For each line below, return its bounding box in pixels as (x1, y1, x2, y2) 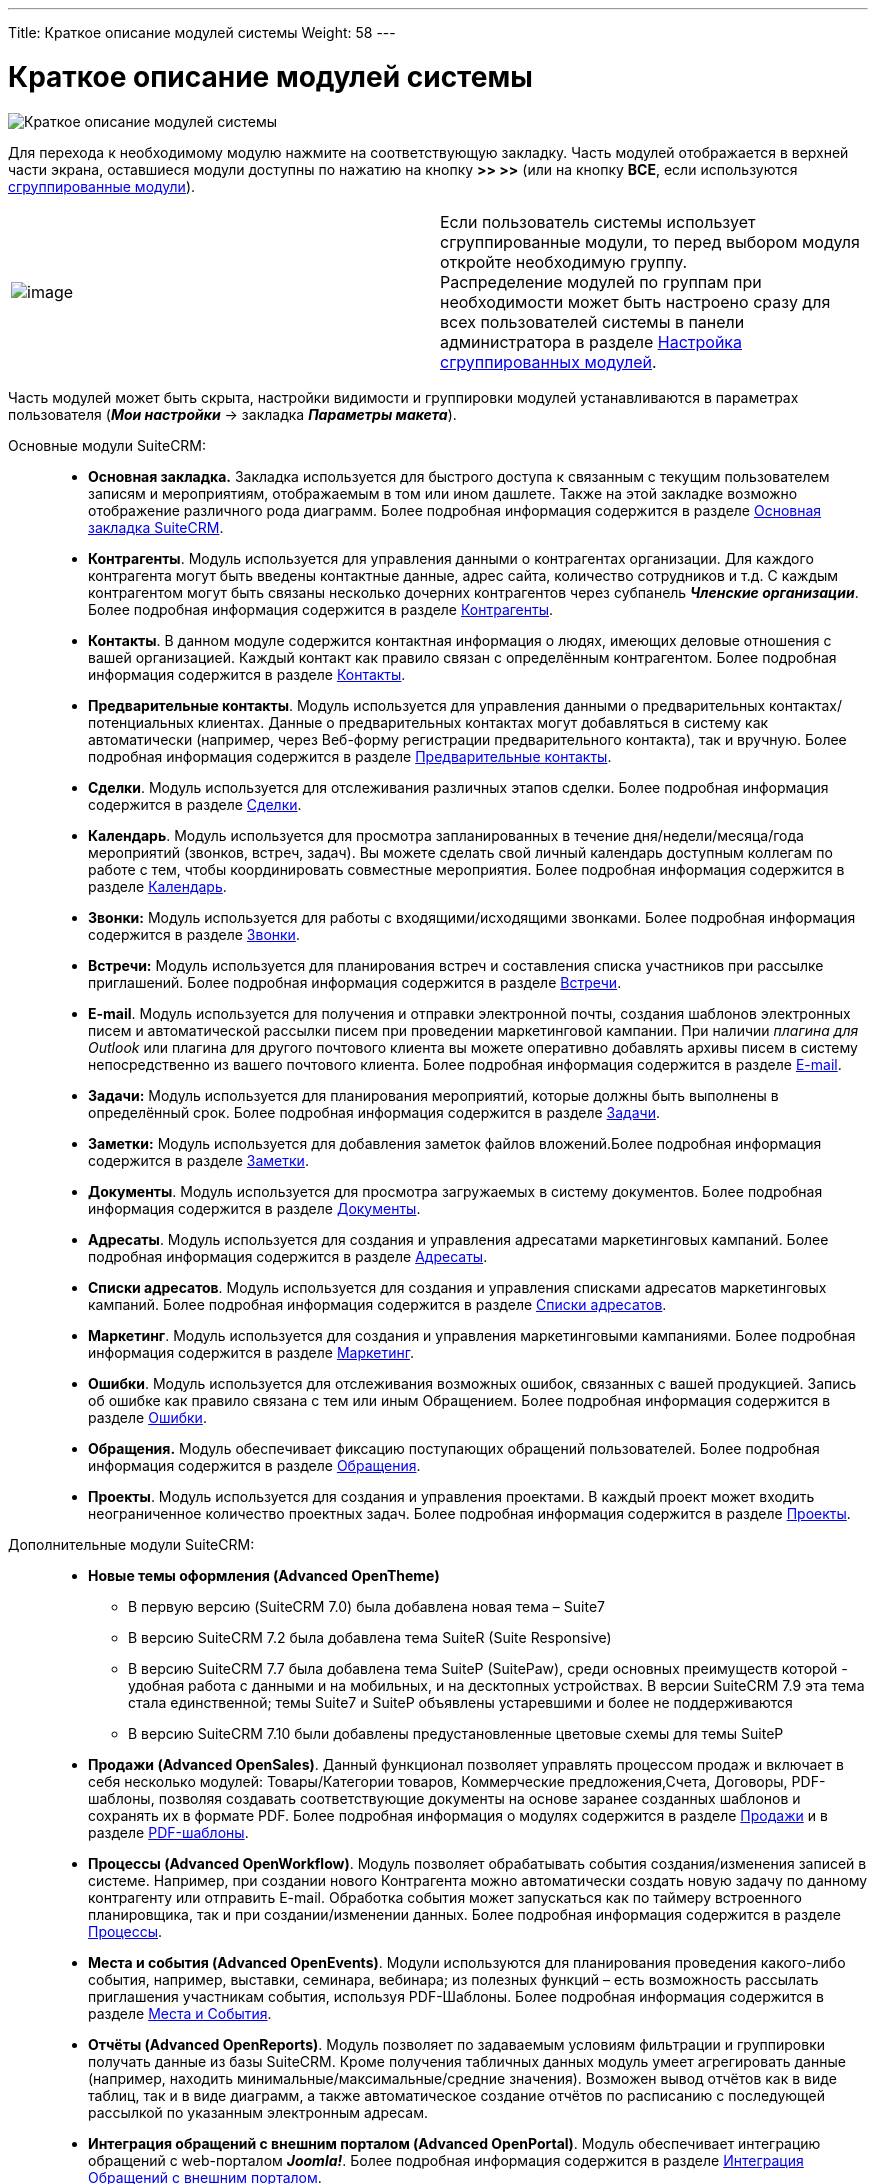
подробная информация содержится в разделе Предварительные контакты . (88, 747, 612, 765)
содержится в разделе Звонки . (88, 925, 300, 943)
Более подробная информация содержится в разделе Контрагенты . (88, 600, 554, 618)
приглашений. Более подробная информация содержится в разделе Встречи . (88, 973, 622, 991)
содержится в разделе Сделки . (88, 795, 302, 813)
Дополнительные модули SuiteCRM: (8, 1535, 255, 1553)
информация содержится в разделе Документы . (88, 1199, 421, 1217)
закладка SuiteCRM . (88, 518, 224, 536)
